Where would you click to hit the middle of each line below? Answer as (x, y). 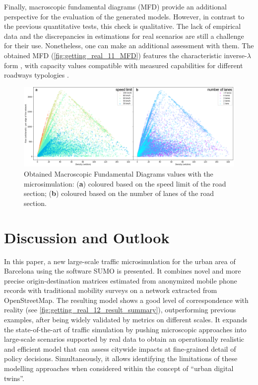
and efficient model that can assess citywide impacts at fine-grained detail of (120, 348)
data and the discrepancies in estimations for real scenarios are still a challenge (124, 36)
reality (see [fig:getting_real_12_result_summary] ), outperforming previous (120, 310)
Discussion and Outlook (87, 237)
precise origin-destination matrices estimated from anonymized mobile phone (121, 280)
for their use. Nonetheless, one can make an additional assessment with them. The (129, 46)
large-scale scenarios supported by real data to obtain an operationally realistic (124, 339)
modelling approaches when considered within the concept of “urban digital (119, 368)
